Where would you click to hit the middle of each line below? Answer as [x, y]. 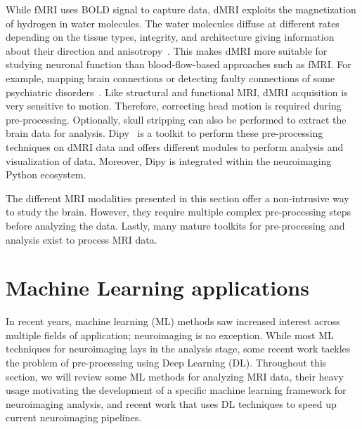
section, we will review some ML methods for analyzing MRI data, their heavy [175, 376]
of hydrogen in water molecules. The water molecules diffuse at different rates [173, 23]
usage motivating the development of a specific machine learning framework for [176, 390]
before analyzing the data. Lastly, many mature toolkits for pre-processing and [175, 225]
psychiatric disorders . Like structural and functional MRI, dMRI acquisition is [177, 92]
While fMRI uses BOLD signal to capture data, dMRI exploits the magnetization [181, 9]
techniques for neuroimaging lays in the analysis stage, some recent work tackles [178, 349]
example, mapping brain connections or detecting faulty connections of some [170, 78]
